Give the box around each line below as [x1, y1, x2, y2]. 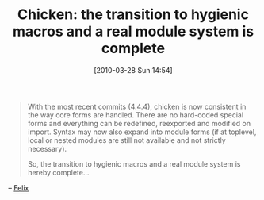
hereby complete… [27, 167, 90, 177]
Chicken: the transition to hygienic [17, 6, 250, 24]
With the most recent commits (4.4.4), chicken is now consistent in [27, 102, 247, 111]
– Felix [8, 183, 29, 192]
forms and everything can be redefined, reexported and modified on [27, 118, 251, 128]
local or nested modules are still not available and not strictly [27, 135, 226, 144]
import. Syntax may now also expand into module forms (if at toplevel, [27, 127, 257, 137]
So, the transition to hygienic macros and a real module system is [27, 159, 241, 168]
